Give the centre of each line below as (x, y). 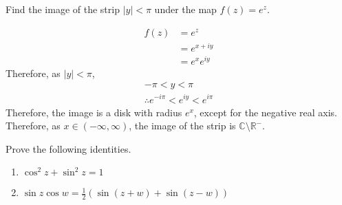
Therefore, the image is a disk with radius (94, 112)
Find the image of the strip (63, 9)
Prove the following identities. (68, 148)
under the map (185, 9)
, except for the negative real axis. (266, 112)
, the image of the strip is (182, 126)
